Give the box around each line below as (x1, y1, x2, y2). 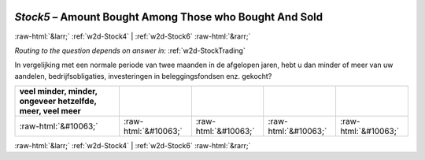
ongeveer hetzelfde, (19, 95, 98, 106)
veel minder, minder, (19, 86, 98, 97)
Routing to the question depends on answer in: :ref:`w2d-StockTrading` (14, 46, 246, 55)
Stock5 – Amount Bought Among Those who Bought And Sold (14, 10, 323, 24)
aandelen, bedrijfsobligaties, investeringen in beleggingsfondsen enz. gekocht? (14, 71, 272, 80)
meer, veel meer (19, 106, 82, 117)
